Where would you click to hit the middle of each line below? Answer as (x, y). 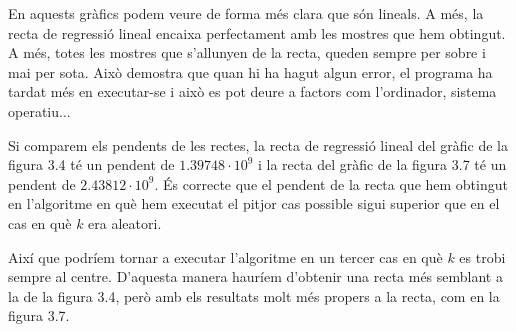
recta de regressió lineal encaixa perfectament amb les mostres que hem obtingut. (257, 32)
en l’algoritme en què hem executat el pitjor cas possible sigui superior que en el (254, 203)
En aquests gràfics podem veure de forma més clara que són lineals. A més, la (246, 13)
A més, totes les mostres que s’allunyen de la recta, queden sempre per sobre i (247, 52)
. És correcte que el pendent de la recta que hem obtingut (331, 183)
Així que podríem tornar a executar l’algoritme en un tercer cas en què (225, 256)
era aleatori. (125, 222)
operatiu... (39, 110)
